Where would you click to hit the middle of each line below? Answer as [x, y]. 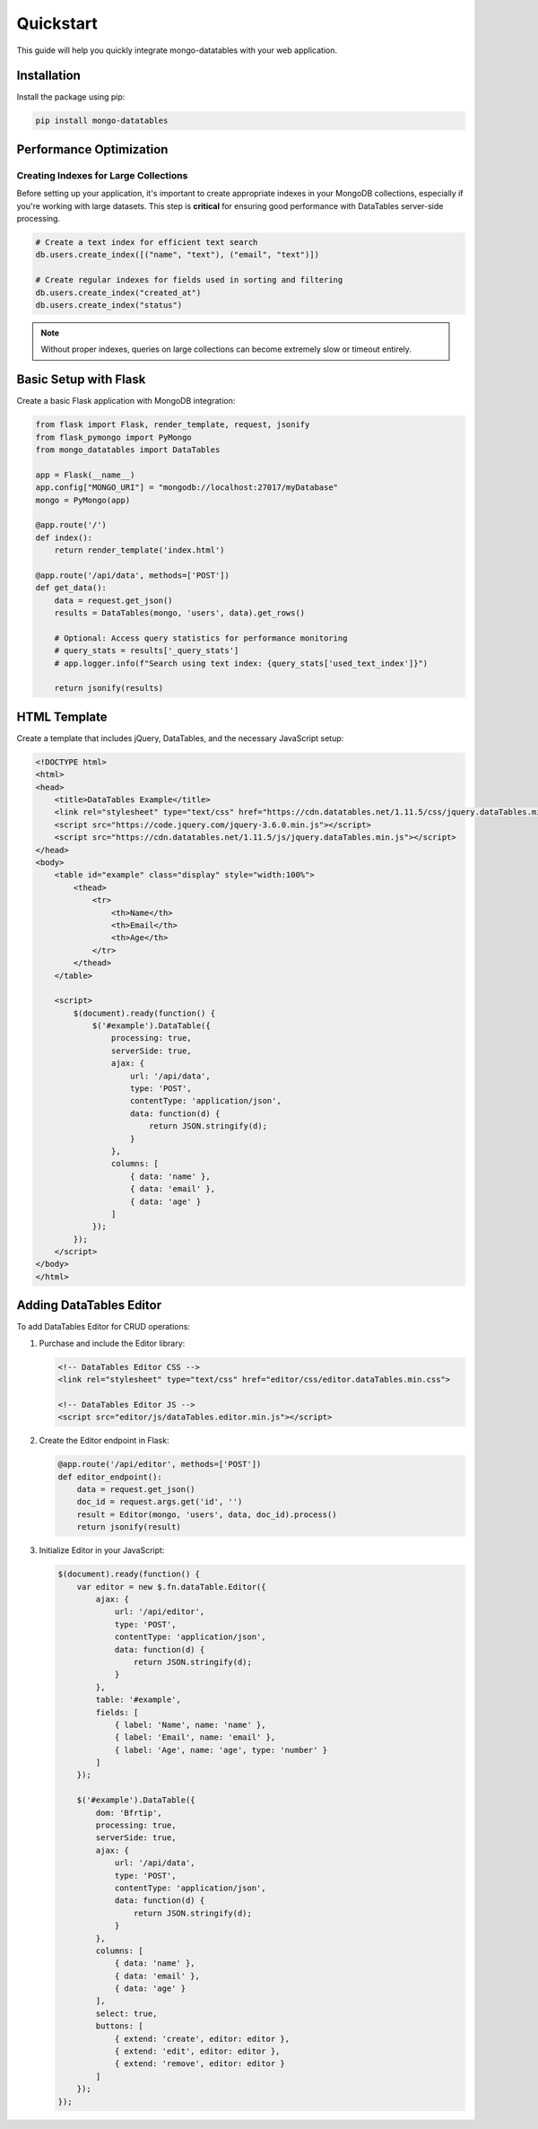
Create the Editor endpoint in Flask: [104, 1441]
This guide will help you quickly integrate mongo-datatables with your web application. [177, 50]
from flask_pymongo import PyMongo [113, 437]
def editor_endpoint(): [110, 1477]
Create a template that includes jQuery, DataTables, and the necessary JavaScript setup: [180, 738]
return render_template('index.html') [139, 550]
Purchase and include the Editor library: [112, 1343]
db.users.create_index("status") [109, 305]
